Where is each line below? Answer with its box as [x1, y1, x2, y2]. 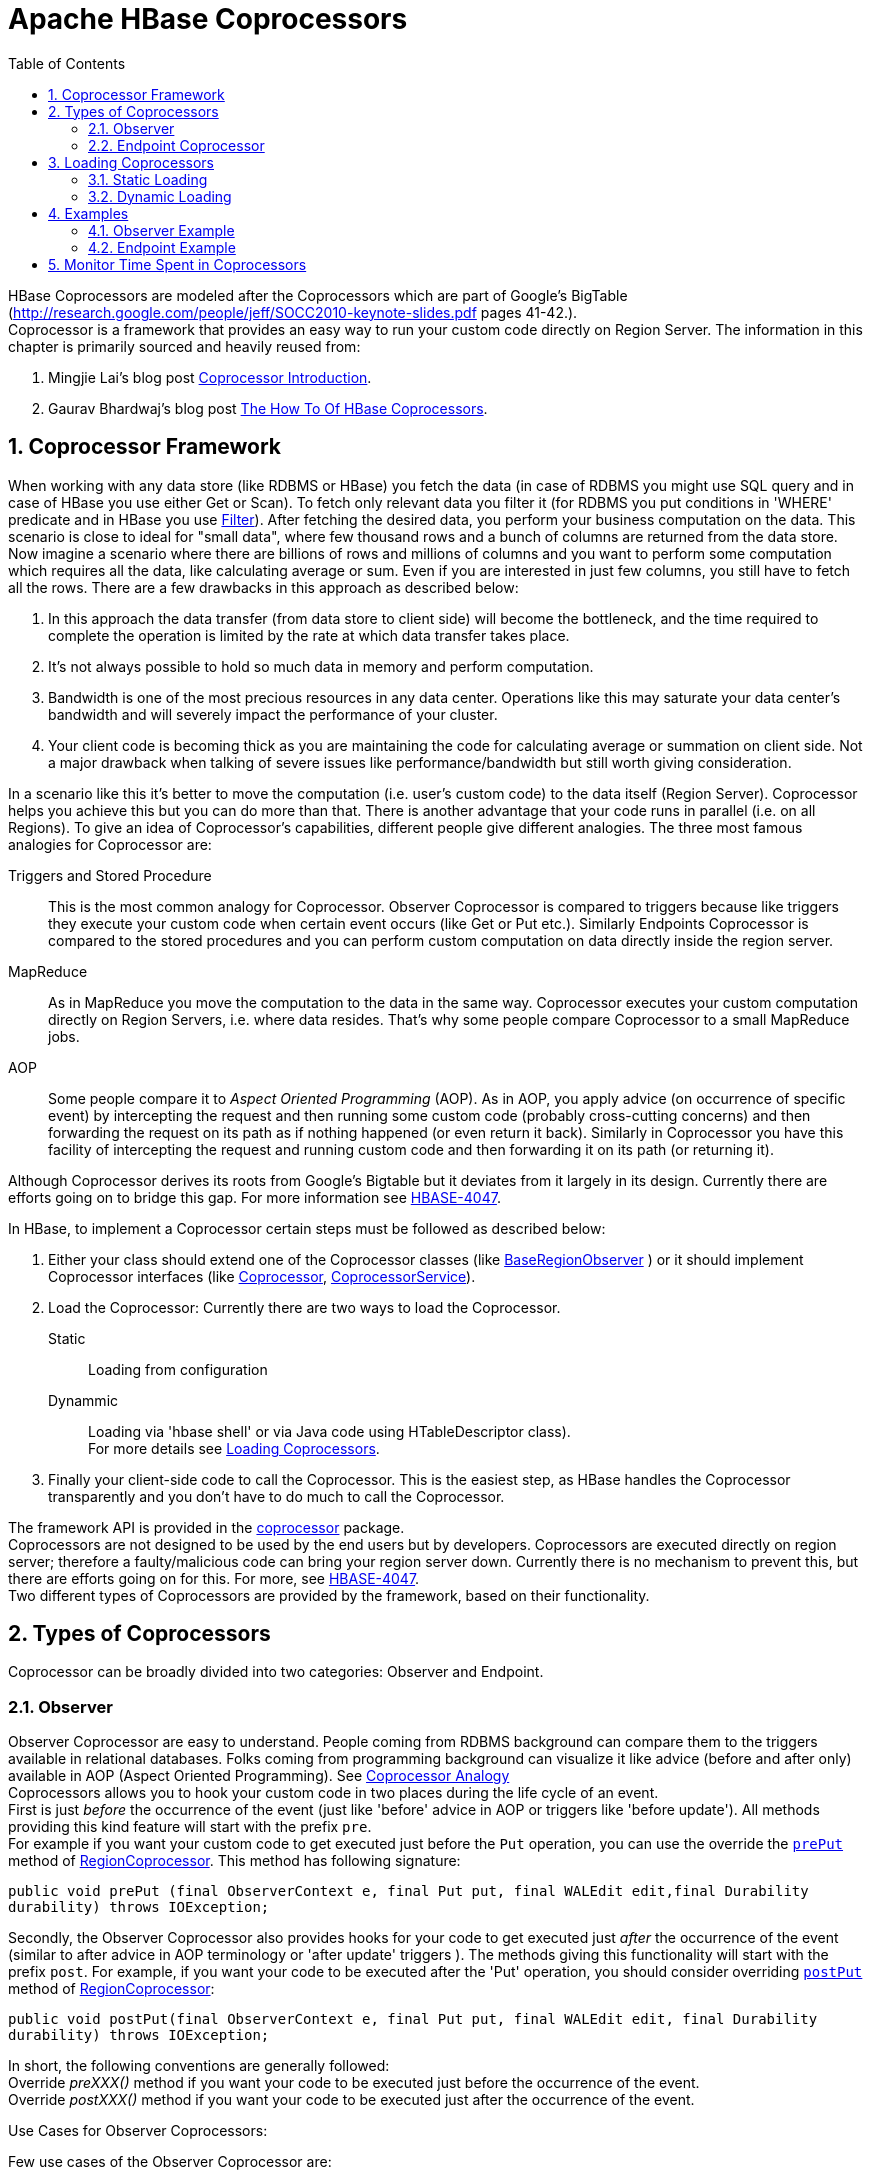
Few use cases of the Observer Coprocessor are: [8, 2153, 332, 2171]
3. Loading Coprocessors [48, 153, 214, 171]
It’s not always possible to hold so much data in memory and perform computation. [48, 657, 594, 675]
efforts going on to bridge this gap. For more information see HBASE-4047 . [8, 1188, 501, 1206]
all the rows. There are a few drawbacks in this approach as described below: [8, 578, 519, 596]
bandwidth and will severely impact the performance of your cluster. [48, 705, 498, 723]
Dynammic [48, 1391, 119, 1409]
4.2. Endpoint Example [88, 238, 236, 256]
